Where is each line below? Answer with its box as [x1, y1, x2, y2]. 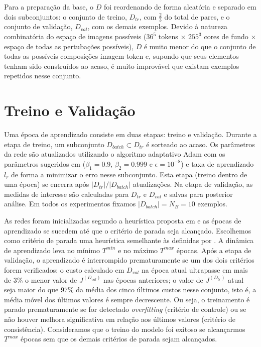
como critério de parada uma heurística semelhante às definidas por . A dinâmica [4, 235, 254, 246]
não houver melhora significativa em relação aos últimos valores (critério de [4, 314, 235, 324]
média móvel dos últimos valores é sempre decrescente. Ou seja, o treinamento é [4, 294, 250, 304]
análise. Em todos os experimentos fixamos [4, 198, 136, 209]
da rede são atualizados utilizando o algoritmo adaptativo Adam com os [4, 149, 225, 159]
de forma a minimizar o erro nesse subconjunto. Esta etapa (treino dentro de [11, 169, 247, 179]
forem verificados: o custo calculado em [4, 265, 124, 275]
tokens [158, 31, 178, 42]
